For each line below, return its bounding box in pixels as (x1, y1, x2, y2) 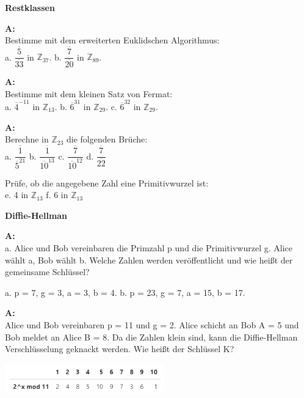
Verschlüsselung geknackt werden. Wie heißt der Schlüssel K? (5, 342, 234, 355)
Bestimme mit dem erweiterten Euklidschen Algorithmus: (5, 34, 220, 46)
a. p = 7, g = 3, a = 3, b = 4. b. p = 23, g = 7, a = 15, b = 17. (5, 286, 245, 298)
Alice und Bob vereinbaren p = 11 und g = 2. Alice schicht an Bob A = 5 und (5, 319, 299, 331)
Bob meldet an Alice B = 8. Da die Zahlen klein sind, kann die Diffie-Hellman (5, 330, 298, 343)
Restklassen (5, 1, 55, 13)
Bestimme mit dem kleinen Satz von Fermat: (5, 87, 173, 100)
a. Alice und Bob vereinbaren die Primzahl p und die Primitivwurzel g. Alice (5, 241, 292, 254)
